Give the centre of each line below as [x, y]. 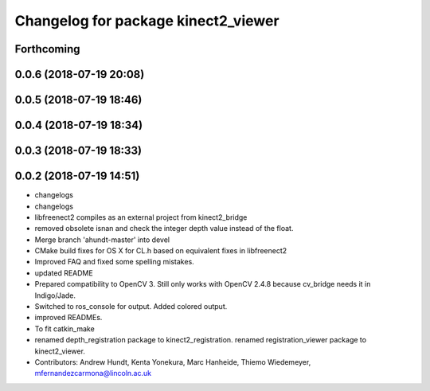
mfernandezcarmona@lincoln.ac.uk [93, 373]
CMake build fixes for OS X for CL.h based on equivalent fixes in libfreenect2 [161, 251]
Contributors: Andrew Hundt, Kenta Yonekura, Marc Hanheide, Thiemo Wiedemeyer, [173, 362]
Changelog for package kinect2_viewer [147, 21]
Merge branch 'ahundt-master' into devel [102, 240]
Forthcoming [47, 49]
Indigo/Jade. [55, 295]
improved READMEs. [68, 318]
